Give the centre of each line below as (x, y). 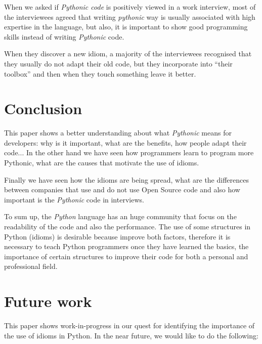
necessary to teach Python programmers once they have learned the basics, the (126, 246)
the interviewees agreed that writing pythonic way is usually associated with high (130, 16)
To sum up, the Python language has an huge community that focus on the (120, 216)
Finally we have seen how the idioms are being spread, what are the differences (126, 179)
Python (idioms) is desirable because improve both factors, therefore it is (117, 236)
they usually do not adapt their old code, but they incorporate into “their (118, 63)
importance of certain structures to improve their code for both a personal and (126, 256)
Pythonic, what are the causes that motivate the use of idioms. (102, 163)
